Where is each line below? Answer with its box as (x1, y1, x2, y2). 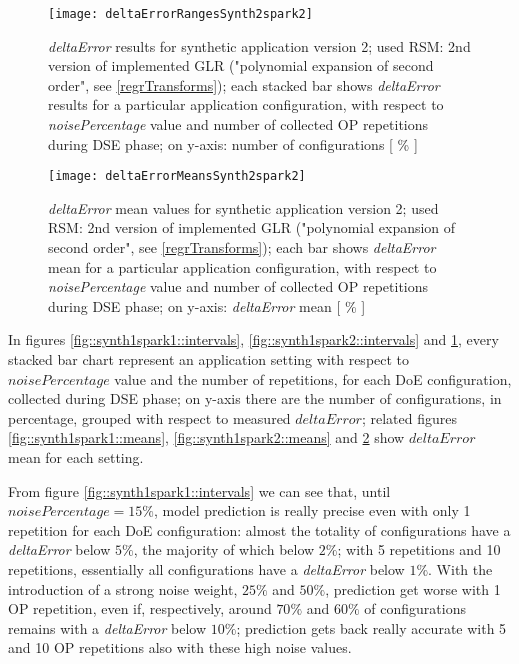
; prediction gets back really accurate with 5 (236, 617, 507, 638)
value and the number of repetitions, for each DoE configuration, (114, 368, 512, 389)
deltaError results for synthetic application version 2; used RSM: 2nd (48, 35, 471, 56)
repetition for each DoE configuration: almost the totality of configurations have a (8, 519, 511, 540)
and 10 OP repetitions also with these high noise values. (8, 637, 352, 658)
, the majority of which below (133, 539, 315, 560)
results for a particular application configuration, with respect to (48, 94, 444, 115)
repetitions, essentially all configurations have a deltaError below (8, 558, 405, 579)
